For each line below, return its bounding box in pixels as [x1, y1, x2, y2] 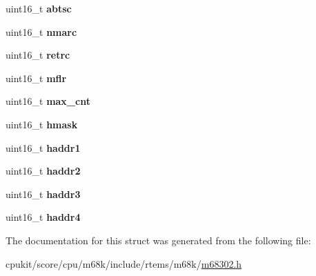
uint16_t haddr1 [6, 140, 81, 155]
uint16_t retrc [6, 48, 70, 62]
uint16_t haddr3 [6, 186, 81, 201]
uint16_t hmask [6, 117, 78, 131]
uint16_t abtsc [6, 1, 72, 15]
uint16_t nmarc [6, 24, 77, 39]
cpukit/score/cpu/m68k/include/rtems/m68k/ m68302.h [6, 256, 242, 270]
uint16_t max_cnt [6, 94, 90, 108]
